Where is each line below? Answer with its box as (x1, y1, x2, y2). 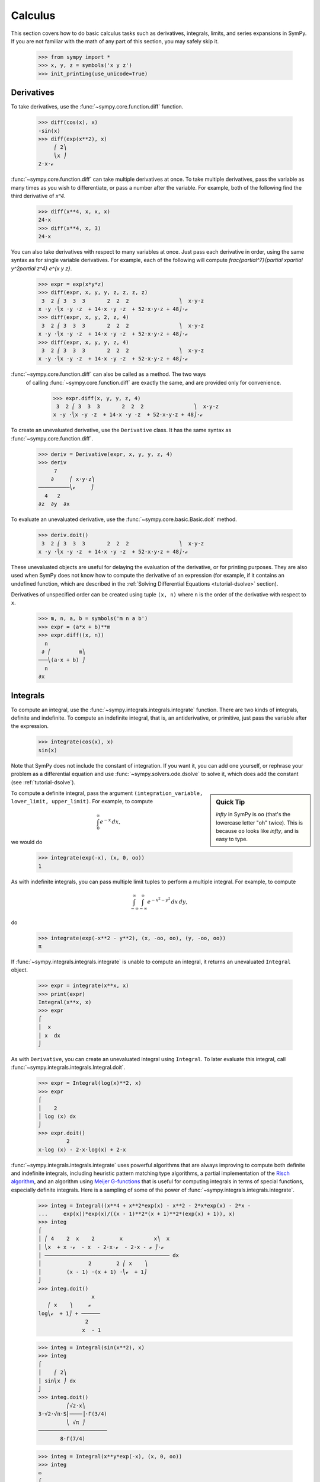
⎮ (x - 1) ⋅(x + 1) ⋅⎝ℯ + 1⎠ (38, 1269, 148, 1275)
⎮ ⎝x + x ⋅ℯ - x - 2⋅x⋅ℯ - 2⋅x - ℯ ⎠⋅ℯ (38, 1244, 164, 1250)
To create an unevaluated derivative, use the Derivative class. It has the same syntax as (11, 427, 232, 434)
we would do (11, 839, 43, 846)
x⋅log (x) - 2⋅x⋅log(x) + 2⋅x (38, 1146, 126, 1153)
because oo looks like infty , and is (216, 828, 299, 835)
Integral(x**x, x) (38, 999, 92, 1006)
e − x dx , (100, 817, 121, 825)
